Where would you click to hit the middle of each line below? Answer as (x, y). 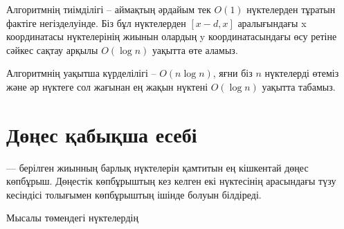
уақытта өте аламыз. (195, 49)
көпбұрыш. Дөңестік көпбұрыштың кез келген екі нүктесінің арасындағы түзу (171, 181)
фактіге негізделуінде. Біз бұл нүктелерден (96, 22)
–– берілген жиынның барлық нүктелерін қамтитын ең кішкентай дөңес (157, 167)
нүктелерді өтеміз (302, 73)
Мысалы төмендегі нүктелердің (72, 218)
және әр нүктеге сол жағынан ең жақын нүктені (107, 86)
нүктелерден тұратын (291, 9)
